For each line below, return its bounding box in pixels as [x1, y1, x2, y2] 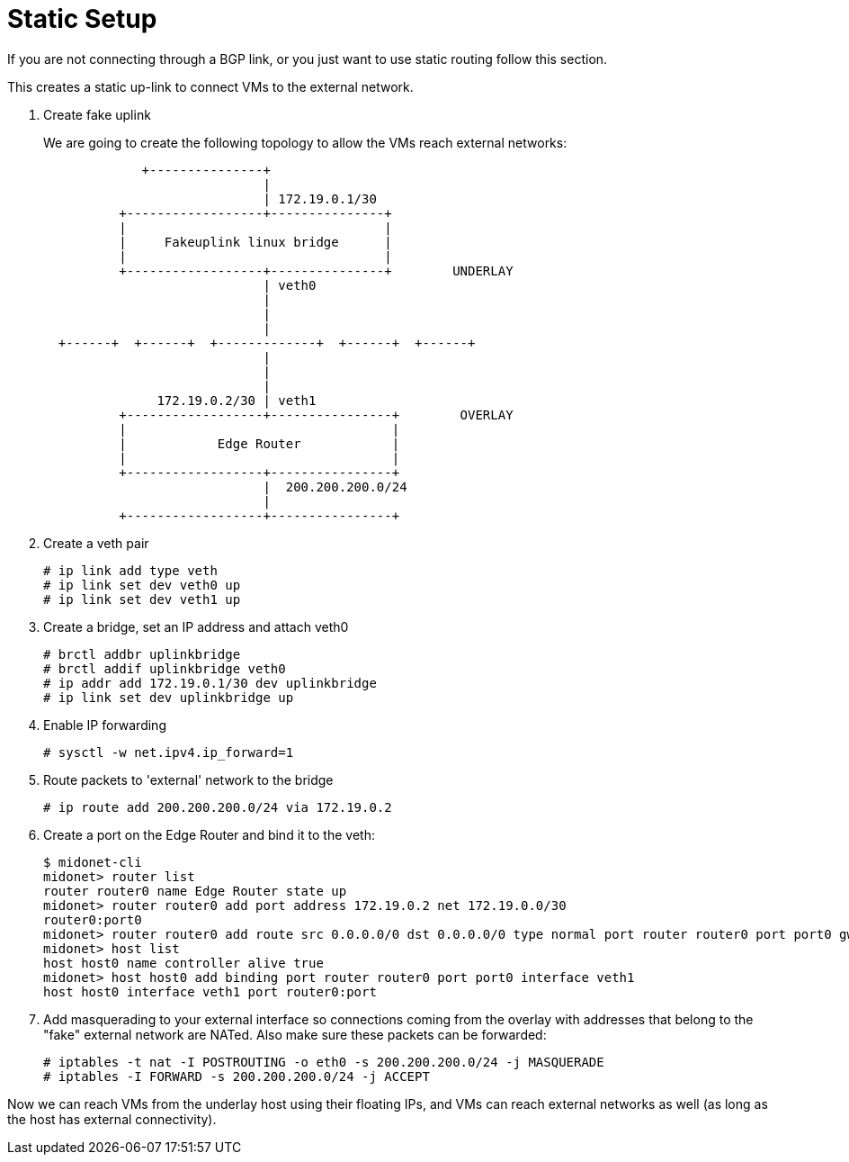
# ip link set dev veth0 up [43, 577, 241, 592]
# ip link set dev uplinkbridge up [43, 689, 294, 705]
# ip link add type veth [43, 563, 218, 578]
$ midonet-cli [43, 854, 142, 869]
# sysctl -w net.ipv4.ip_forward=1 [43, 744, 294, 760]
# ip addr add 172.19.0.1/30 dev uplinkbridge [43, 675, 377, 690]
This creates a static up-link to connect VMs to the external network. [7, 78, 414, 95]
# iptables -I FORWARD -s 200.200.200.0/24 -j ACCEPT [43, 1068, 430, 1084]
